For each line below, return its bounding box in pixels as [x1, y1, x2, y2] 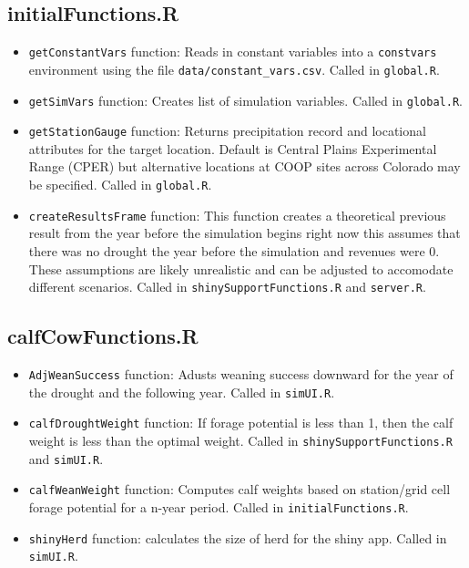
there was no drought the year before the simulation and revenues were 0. [28, 241, 440, 260]
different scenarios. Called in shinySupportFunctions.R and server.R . [28, 277, 426, 296]
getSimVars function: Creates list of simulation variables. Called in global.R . [28, 90, 463, 109]
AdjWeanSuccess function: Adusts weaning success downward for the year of [28, 364, 454, 383]
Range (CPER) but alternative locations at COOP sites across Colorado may [28, 157, 461, 176]
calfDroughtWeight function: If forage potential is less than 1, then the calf [28, 413, 454, 432]
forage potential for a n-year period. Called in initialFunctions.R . [28, 497, 409, 516]
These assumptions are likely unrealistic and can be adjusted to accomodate [28, 259, 454, 278]
